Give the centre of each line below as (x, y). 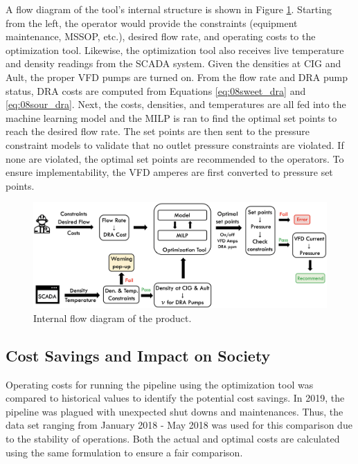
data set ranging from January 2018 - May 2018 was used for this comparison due (179, 425)
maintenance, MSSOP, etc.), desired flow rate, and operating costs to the (161, 36)
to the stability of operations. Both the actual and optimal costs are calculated (173, 439)
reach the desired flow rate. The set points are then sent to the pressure (158, 131)
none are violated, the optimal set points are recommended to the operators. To (175, 158)
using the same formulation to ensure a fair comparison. (124, 452)
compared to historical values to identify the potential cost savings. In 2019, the (175, 398)
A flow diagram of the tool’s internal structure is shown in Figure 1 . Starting (169, 9)
